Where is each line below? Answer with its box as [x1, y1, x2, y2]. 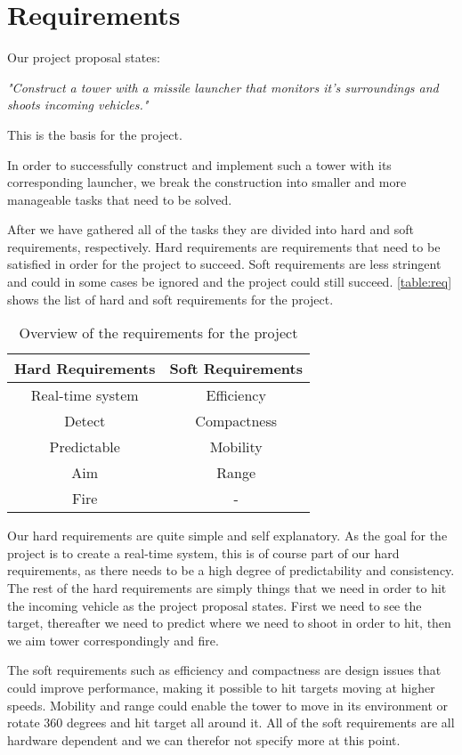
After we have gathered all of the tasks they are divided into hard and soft [7, 220, 414, 239]
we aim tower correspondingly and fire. [7, 630, 219, 649]
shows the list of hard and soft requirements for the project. [7, 289, 334, 308]
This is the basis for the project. [7, 125, 182, 143]
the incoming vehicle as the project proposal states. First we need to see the [7, 596, 422, 614]
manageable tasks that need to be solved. [7, 190, 232, 208]
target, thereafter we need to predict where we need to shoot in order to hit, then [7, 613, 451, 632]
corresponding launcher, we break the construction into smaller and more [7, 173, 407, 191]
